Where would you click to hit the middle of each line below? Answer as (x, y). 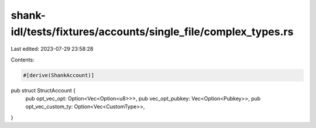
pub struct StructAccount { (43, 90)
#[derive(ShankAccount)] (59, 75)
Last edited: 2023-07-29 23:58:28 (52, 49)
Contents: (23, 60)
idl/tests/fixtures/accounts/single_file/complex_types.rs (152, 32)
